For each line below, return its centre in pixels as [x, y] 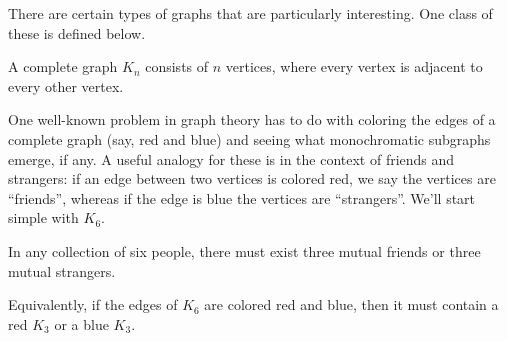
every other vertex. [66, 85]
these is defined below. [77, 32]
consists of [177, 66]
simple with [43, 217]
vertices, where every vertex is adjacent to [354, 66]
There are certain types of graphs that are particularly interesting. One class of [250, 13]
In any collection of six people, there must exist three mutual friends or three [244, 250]
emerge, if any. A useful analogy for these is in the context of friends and [231, 158]
